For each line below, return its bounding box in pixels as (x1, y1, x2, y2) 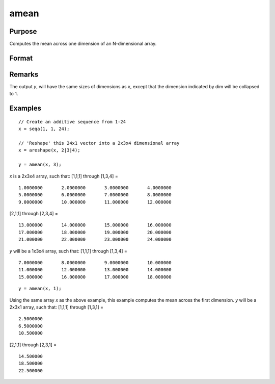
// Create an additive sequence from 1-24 (18, 119, 126, 124)
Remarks (9, 70, 39, 79)
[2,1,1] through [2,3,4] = (9, 211, 59, 217)
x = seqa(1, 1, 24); (18, 126, 70, 132)
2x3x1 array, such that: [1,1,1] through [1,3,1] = (9, 304, 104, 310)
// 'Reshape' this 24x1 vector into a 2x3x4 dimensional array (18, 140, 180, 146)
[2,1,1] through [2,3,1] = (9, 342, 57, 348)
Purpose (9, 27, 37, 36)
